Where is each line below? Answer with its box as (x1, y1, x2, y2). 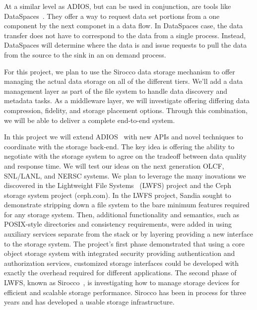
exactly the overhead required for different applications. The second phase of (4, 267, 237, 278)
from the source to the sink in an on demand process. (4, 49, 166, 60)
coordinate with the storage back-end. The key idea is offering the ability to (4, 141, 235, 151)
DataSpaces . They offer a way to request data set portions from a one (4, 10, 220, 21)
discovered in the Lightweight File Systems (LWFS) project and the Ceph (4, 180, 232, 190)
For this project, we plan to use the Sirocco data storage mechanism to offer (4, 66, 235, 76)
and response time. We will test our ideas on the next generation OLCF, (4, 160, 224, 171)
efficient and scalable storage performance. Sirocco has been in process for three (4, 287, 246, 297)
